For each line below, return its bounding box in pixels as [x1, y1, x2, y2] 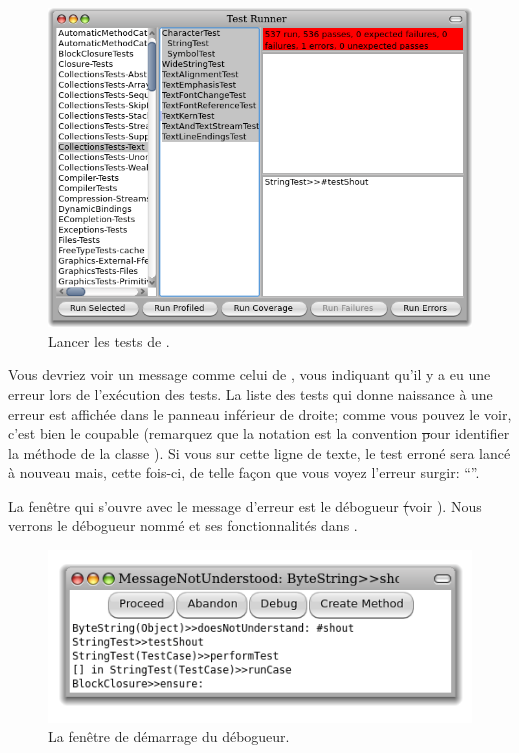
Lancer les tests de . [48, 330, 170, 351]
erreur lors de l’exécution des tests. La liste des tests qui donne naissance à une [8, 383, 493, 404]
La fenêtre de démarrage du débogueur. [48, 726, 290, 747]
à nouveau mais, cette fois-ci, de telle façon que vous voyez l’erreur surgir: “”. [8, 462, 480, 483]
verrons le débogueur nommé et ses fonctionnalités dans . [8, 515, 358, 536]
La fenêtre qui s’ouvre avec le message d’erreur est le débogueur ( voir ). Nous [8, 495, 482, 516]
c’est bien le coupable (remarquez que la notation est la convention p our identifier [8, 423, 510, 444]
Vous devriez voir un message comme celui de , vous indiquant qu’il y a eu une [8, 364, 491, 385]
